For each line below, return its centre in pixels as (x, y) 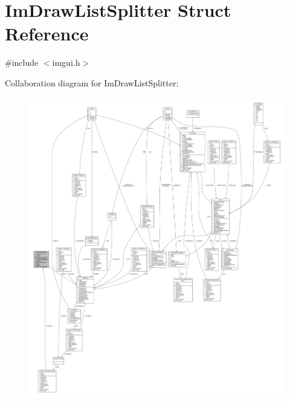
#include (22, 62)
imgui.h (66, 62)
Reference (47, 33)
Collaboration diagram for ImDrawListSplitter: (92, 82)
